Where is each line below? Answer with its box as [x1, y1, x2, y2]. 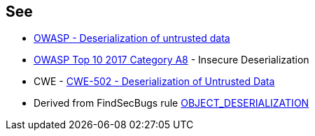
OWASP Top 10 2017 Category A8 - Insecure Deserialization [34, 54, 309, 66]
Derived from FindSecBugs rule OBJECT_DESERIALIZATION [34, 97, 309, 109]
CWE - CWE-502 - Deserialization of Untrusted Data [34, 75, 275, 88]
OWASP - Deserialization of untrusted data [34, 32, 230, 45]
